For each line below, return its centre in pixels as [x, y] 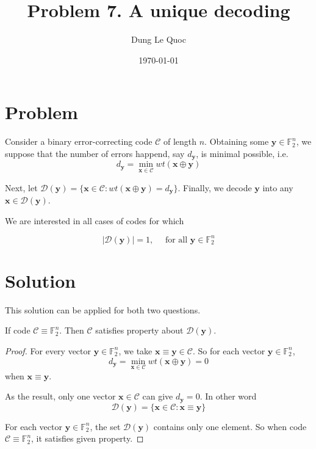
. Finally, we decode [215, 187]
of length [180, 141]
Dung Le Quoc [159, 39]
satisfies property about [139, 330]
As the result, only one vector [60, 396]
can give [158, 396]
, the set [105, 426]
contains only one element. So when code [230, 426]
